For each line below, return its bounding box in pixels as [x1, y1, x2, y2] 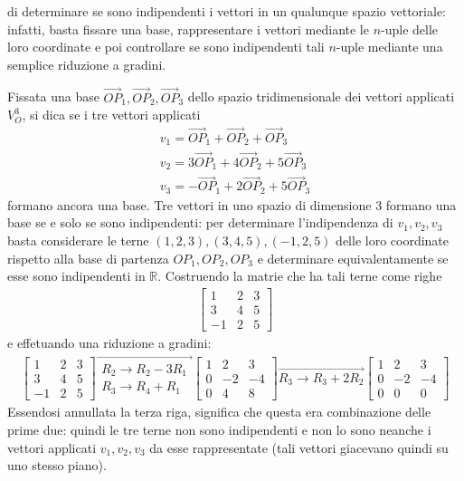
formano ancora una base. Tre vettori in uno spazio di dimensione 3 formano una [7, 195, 457, 214]
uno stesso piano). [7, 456, 107, 475]
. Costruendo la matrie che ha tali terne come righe [157, 266, 442, 285]
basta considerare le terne [7, 231, 149, 250]
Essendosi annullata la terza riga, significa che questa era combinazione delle [7, 402, 431, 421]
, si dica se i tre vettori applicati [22, 105, 201, 124]
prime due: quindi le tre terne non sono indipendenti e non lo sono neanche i [7, 419, 431, 438]
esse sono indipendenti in [7, 266, 146, 285]
